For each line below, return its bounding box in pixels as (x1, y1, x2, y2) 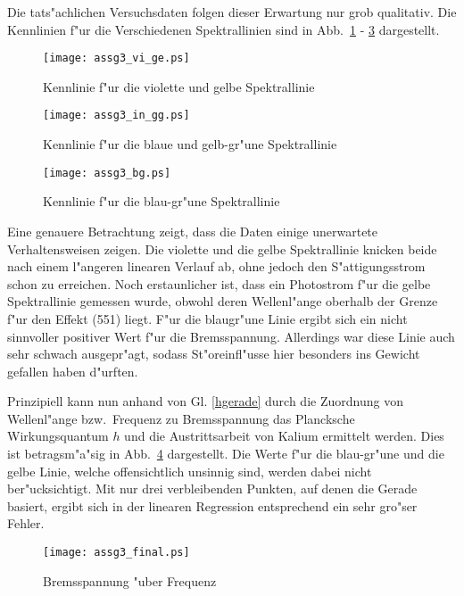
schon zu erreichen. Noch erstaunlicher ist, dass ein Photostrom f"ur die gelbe (7, 274, 431, 293)
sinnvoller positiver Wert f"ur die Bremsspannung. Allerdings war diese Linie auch (7, 327, 455, 345)
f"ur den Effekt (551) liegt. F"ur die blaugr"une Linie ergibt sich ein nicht (7, 309, 408, 327)
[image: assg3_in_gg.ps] (43, 109, 190, 122)
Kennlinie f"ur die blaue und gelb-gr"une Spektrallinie (43, 135, 337, 153)
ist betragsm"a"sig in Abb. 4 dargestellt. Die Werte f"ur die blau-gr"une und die (7, 444, 444, 463)
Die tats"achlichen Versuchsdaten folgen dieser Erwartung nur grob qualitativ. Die (7, 3, 457, 21)
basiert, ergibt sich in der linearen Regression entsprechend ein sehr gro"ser (7, 496, 418, 515)
